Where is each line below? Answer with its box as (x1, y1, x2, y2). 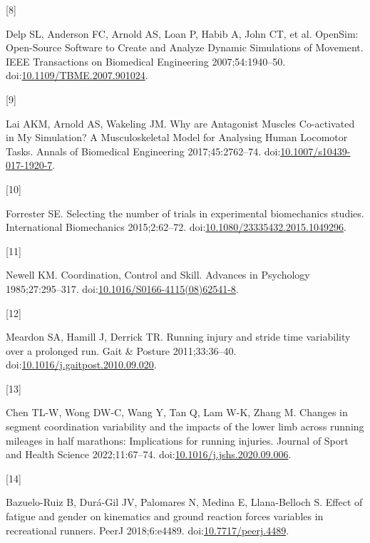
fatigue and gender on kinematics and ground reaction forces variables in (6, 509, 324, 524)
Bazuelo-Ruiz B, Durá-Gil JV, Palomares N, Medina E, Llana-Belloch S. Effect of (6, 495, 363, 510)
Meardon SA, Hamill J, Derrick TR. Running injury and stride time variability (6, 329, 351, 344)
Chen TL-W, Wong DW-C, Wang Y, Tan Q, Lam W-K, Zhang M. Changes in (6, 405, 348, 420)
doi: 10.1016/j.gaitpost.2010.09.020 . (6, 357, 157, 372)
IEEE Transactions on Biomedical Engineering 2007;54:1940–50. (6, 53, 286, 68)
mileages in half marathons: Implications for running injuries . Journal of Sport (6, 433, 349, 448)
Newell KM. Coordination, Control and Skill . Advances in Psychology (6, 267, 310, 282)
